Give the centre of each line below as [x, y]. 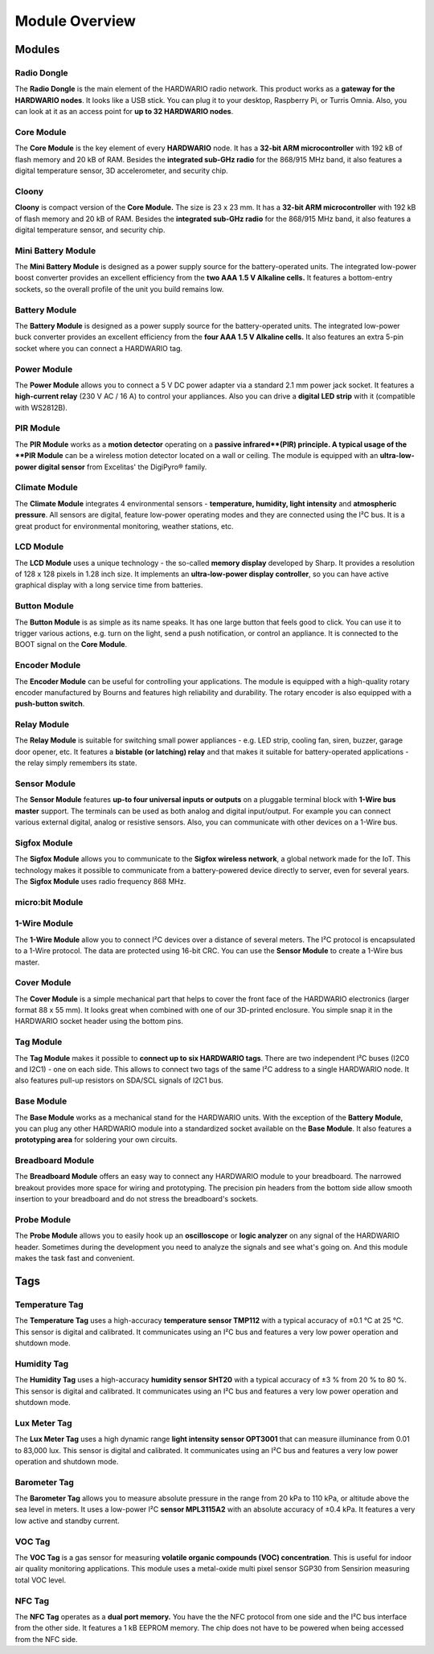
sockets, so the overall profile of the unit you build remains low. [119, 289]
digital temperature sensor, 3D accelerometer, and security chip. [121, 171]
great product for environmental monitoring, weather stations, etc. [124, 526]
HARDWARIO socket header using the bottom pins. [99, 1021]
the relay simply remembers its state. [76, 763]
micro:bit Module [49, 902]
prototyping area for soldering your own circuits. [96, 1140]
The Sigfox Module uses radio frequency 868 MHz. [100, 882]
